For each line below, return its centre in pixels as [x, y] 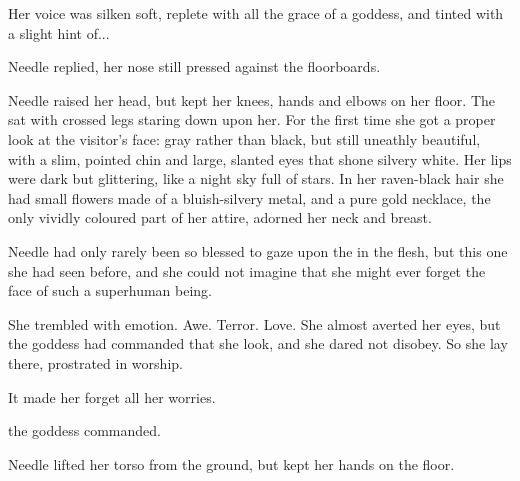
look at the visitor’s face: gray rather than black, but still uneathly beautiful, [244, 138]
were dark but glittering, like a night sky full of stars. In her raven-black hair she [256, 178]
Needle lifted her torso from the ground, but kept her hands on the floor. [231, 463]
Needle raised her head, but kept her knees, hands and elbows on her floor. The [252, 99]
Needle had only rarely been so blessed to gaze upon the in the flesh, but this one [258, 250]
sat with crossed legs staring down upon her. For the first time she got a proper [252, 119]
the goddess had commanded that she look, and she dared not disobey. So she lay [258, 343]
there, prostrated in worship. [95, 362]
